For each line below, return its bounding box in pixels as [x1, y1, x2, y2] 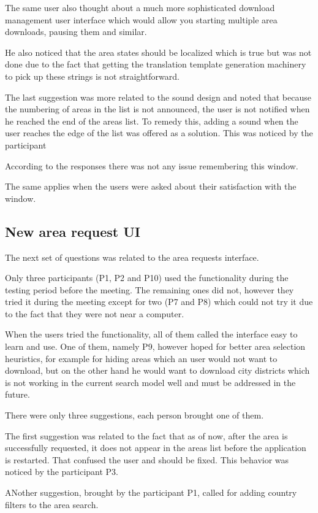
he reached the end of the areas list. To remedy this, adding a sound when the [5, 114, 298, 127]
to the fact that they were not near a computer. [5, 307, 184, 320]
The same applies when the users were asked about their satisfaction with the [5, 180, 297, 193]
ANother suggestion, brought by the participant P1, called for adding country [5, 486, 297, 499]
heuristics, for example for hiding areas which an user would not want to [5, 352, 278, 364]
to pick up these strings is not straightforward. [5, 69, 180, 82]
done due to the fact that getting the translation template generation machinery [5, 58, 306, 71]
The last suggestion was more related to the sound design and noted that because [5, 90, 311, 103]
